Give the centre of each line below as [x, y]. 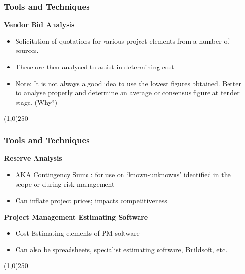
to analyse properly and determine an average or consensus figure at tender [127, 93]
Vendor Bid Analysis [39, 25]
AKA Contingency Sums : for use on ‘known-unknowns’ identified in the [123, 174]
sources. [27, 50]
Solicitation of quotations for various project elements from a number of [122, 41]
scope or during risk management [65, 184]
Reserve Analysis [33, 158]
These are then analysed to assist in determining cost [95, 67]
